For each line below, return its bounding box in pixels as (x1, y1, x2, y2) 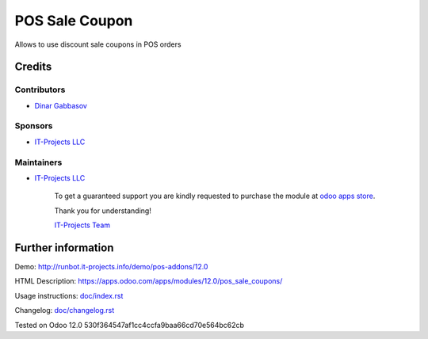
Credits (14, 60, 52, 74)
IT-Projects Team (54, 220, 111, 230)
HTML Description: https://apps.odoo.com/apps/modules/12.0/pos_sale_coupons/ (14, 276, 283, 286)
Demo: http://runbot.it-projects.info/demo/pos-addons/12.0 (14, 262, 208, 272)
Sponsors (14, 120, 53, 131)
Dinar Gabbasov (34, 101, 87, 110)
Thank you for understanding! (54, 206, 152, 215)
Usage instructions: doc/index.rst (14, 291, 124, 300)
